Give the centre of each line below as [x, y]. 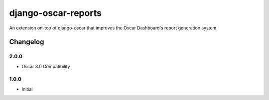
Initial [27, 89]
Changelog [27, 42]
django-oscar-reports [56, 13]
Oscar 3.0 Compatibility [46, 66]
